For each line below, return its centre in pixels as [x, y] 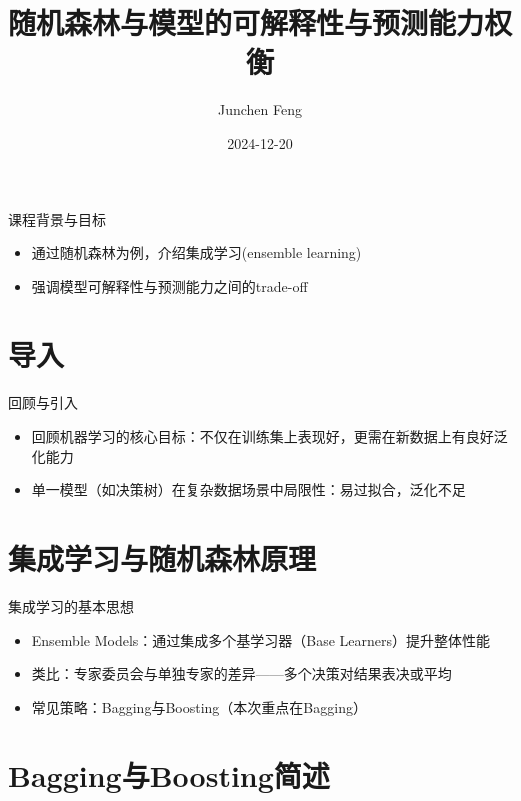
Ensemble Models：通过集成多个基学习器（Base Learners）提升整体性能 [261, 639]
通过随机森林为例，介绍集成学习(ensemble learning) [196, 252]
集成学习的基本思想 [71, 605]
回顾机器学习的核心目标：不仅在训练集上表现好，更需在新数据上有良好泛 [269, 436]
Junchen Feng [259, 109]
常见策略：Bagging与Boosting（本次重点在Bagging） [199, 706]
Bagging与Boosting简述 [169, 775]
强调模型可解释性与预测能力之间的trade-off [169, 285]
